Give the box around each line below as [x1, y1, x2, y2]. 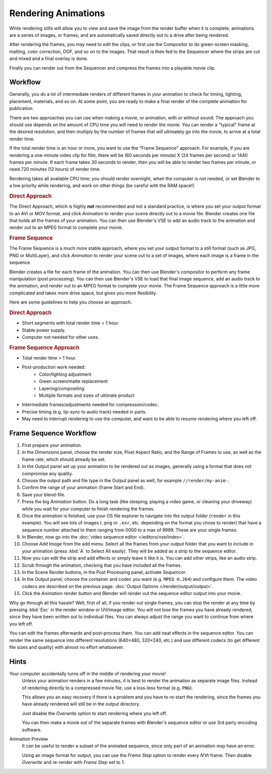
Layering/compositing [39, 385, 85, 391]
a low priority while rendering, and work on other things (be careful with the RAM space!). [9, 183, 196, 189]
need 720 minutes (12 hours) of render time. [9, 166, 101, 172]
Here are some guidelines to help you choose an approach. [9, 299, 132, 305]
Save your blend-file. [22, 492, 65, 498]
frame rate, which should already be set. [22, 456, 106, 462]
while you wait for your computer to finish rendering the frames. [22, 506, 155, 512]
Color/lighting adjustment [39, 371, 92, 377]
